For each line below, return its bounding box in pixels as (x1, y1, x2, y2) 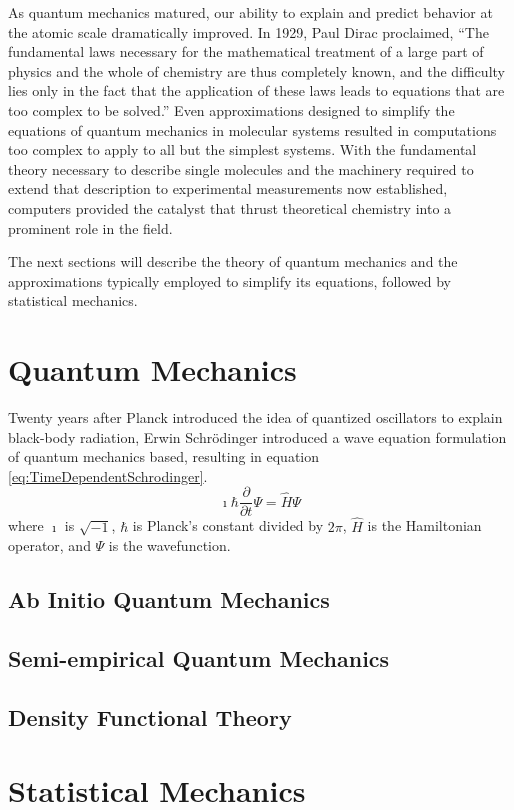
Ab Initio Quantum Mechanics (8, 584, 330, 615)
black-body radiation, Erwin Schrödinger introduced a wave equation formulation (8, 426, 507, 447)
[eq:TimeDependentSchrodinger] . (8, 465, 208, 486)
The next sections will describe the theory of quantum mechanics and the (8, 251, 458, 272)
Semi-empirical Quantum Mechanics (8, 643, 390, 674)
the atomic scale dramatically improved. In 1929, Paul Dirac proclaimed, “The (8, 21, 489, 42)
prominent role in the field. (8, 217, 173, 238)
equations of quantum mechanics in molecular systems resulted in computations (8, 119, 497, 140)
